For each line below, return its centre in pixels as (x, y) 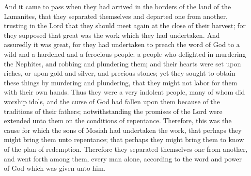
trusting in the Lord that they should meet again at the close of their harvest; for (125, 25)
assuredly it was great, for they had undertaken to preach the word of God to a (122, 44)
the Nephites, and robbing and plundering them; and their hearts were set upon (123, 63)
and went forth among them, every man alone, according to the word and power (123, 158)
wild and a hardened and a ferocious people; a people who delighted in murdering (125, 54)
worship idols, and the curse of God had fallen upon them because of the (112, 101)
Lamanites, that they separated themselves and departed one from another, (116, 16)
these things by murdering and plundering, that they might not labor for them (121, 82)
